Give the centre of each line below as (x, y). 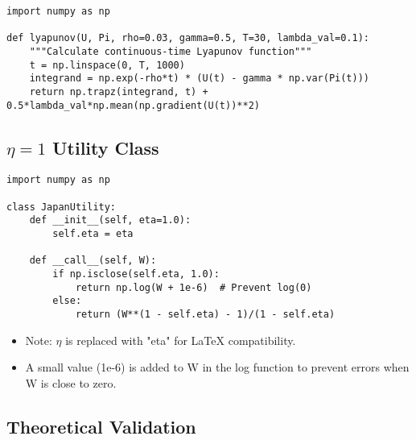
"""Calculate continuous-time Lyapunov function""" (171, 51)
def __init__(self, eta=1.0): (110, 220)
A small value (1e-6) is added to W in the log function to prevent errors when (217, 367)
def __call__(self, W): (93, 261)
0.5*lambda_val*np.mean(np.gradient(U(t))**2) (133, 105)
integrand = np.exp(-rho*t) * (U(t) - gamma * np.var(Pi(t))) (200, 79)
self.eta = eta (93, 234)
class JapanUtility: (62, 207)
